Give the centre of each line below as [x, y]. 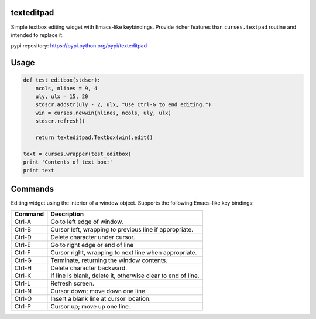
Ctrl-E [23, 245]
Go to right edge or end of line [92, 245]
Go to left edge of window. [87, 222]
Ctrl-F [23, 253]
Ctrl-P [23, 307]
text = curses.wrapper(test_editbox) [77, 154]
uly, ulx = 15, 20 [62, 96]
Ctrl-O [23, 299]
